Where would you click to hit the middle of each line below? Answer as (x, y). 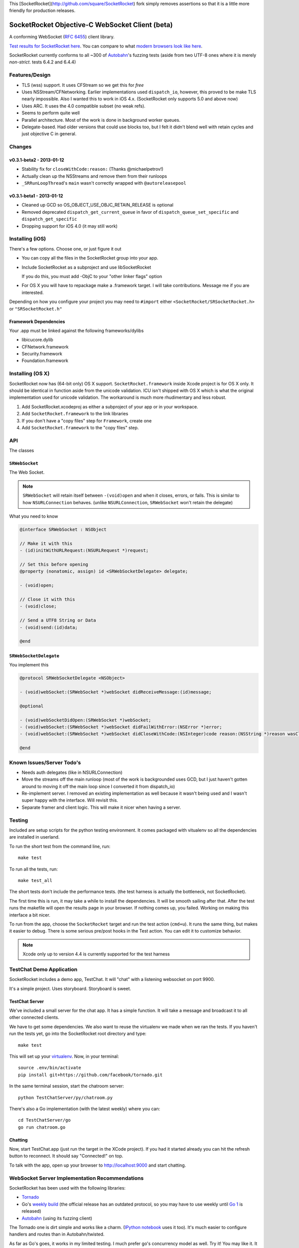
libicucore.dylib (37, 340)
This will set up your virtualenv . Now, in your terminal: (64, 1056)
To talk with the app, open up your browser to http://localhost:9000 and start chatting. (98, 1165)
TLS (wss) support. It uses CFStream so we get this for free (83, 85)
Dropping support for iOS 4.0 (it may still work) (70, 226)
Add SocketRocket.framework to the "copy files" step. (80, 427)
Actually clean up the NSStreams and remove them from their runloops (94, 176)
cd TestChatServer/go (44, 1120)
